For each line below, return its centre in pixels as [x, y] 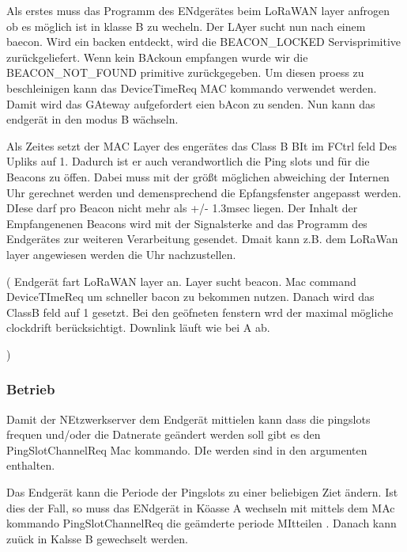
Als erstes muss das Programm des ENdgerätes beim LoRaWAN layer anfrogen [198, 10]
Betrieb [31, 389]
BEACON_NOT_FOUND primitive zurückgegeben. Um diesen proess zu [185, 72]
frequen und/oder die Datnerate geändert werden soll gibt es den [164, 434]
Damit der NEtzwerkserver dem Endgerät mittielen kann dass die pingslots [188, 419]
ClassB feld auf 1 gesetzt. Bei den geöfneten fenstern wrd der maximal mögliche [200, 312]
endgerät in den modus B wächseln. [92, 119]
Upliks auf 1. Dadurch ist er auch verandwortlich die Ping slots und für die [188, 161]
